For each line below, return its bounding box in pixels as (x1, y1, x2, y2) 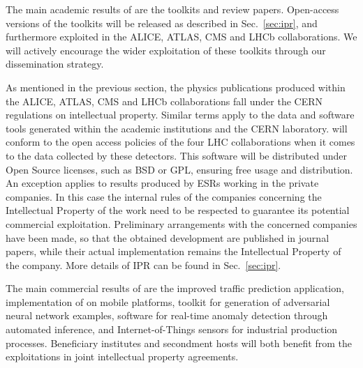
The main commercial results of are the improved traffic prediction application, (6, 281, 344, 296)
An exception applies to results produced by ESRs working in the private (6, 176, 319, 190)
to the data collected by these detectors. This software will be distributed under (6, 148, 347, 162)
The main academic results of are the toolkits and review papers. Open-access (6, 2, 339, 16)
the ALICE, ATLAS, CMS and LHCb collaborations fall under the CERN (6, 93, 323, 108)
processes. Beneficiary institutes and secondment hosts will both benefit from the (6, 335, 352, 350)
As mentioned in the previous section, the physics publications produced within (6, 79, 346, 94)
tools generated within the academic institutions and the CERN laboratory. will (6, 121, 348, 135)
